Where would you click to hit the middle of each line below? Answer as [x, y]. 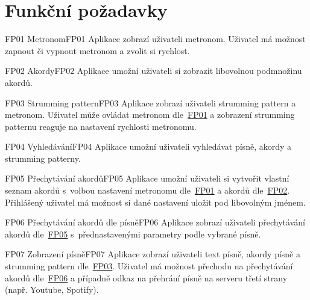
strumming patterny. [43, 158]
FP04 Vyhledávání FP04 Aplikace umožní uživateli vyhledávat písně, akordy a [148, 146]
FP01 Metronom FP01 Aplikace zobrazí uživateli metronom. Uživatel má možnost [155, 39]
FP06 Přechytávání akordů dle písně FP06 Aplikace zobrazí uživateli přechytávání [155, 222]
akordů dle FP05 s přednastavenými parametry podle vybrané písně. [133, 234]
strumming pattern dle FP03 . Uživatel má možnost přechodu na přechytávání [149, 266]
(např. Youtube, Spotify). [52, 289]
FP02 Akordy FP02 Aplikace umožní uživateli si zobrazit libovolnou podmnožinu [153, 71]
